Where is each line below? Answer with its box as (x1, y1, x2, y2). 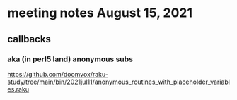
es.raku (7, 85, 30, 93)
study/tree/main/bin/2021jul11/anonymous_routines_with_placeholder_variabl (7, 77, 230, 86)
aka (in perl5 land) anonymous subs (7, 54, 133, 64)
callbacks (7, 33, 52, 45)
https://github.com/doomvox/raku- (7, 70, 108, 78)
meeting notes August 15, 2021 (7, 5, 193, 21)
